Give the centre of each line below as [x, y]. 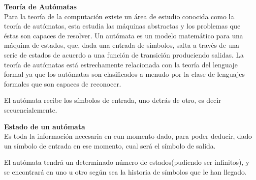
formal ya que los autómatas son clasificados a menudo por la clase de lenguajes [125, 74]
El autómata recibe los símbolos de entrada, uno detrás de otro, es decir [112, 100]
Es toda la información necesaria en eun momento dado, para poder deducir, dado [128, 136]
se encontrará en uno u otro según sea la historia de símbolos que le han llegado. [125, 171]
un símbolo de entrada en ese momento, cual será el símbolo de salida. [110, 145]
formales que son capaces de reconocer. [63, 83]
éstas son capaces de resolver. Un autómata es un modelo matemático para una [124, 35]
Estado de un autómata [45, 126]
